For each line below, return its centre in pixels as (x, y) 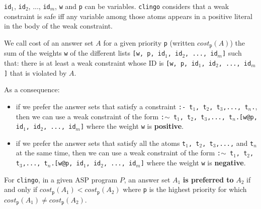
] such (232, 53)
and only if (21, 189)
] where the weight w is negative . (193, 163)
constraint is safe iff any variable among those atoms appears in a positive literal (128, 16)
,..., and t (235, 143)
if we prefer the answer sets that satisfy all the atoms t (101, 143)
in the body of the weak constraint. (58, 26)
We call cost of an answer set (49, 42)
